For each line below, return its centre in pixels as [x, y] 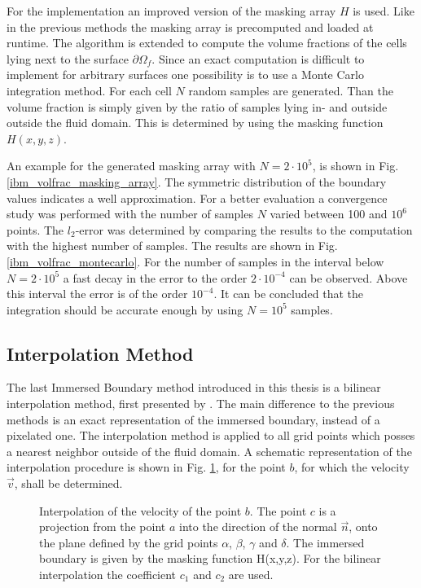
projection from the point [103, 527]
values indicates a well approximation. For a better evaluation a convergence [197, 197]
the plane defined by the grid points [129, 542]
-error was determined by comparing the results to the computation [244, 229]
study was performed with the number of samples [130, 214]
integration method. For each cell [89, 90]
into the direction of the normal [258, 527]
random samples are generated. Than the [291, 90]
